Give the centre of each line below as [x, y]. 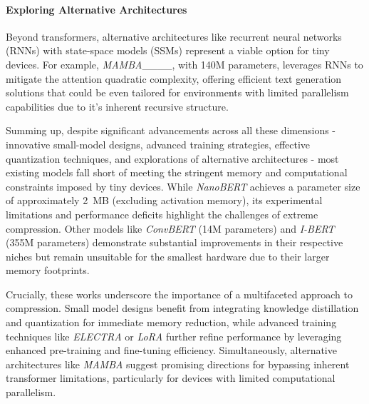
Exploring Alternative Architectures [97, 9]
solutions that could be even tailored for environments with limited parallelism [177, 92]
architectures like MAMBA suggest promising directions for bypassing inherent [178, 364]
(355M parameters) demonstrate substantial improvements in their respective [175, 242]
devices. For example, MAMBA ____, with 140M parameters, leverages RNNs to [184, 64]
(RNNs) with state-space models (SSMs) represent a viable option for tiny [168, 50]
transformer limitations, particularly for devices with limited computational [171, 378]
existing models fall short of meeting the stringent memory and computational [177, 172]
